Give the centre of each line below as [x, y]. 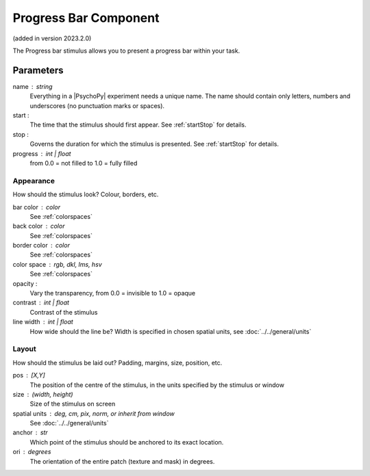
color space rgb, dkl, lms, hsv [57, 264]
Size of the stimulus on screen [73, 404]
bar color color [37, 207]
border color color [41, 246]
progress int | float [42, 153]
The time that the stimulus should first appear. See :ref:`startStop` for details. [138, 125]
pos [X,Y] [29, 375]
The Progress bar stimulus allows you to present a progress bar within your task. [126, 51]
